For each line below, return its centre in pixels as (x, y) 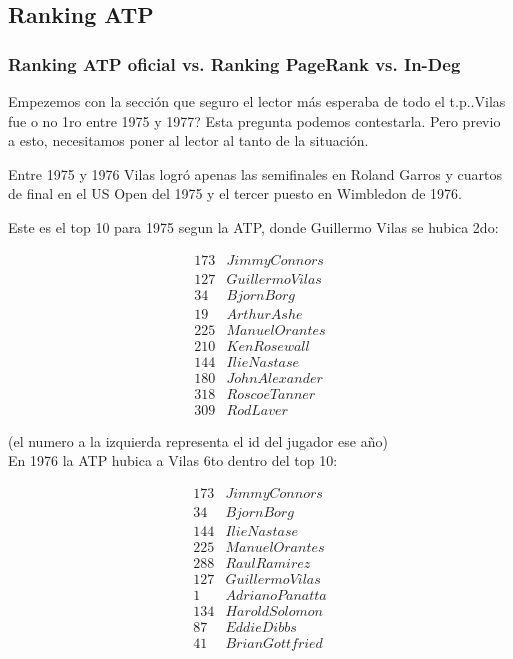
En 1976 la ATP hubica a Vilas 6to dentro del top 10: (173, 460)
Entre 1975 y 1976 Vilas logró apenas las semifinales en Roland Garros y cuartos (255, 173)
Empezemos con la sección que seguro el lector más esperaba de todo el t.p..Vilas (257, 101)
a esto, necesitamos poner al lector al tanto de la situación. (188, 140)
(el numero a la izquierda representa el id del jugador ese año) (198, 440)
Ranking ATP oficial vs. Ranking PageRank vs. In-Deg (234, 63)
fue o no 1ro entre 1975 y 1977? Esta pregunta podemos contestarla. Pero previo (254, 120)
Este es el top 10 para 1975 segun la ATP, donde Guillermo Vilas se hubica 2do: (253, 226)
